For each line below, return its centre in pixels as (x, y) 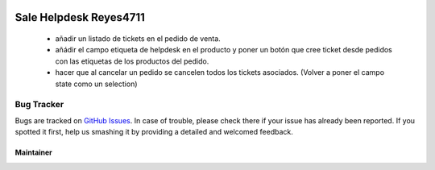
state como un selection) (96, 84)
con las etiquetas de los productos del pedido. (132, 61)
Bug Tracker (39, 105)
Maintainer (33, 152)
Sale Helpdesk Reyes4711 (80, 17)
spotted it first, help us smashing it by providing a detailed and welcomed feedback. (154, 132)
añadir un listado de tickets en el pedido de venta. (138, 39)
